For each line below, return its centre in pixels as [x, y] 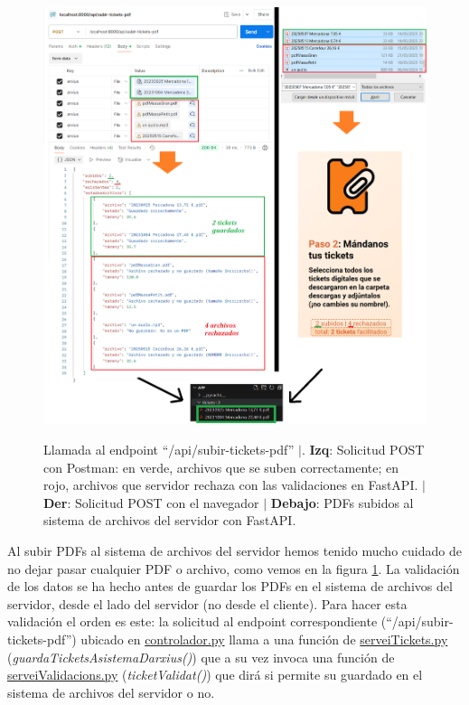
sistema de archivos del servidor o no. [111, 692]
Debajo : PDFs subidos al [342, 502]
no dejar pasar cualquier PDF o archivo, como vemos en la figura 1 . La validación [234, 568]
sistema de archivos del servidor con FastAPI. [170, 520]
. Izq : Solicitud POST [363, 449]
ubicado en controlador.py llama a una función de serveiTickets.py [264, 639]
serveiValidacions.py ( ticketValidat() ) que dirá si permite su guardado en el [215, 675]
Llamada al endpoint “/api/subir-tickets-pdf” [169, 449]
